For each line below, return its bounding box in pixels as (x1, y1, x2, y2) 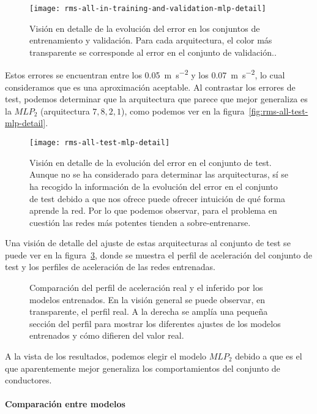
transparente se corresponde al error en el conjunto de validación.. (29, 45, 277, 58)
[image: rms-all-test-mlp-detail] (29, 138, 170, 148)
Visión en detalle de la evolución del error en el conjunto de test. (29, 156, 272, 168)
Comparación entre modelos (5, 397, 125, 410)
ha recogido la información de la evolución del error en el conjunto (29, 179, 278, 192)
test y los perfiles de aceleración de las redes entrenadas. (5, 260, 215, 273)
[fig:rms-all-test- (248, 104, 308, 117)
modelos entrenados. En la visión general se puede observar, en (29, 293, 265, 306)
